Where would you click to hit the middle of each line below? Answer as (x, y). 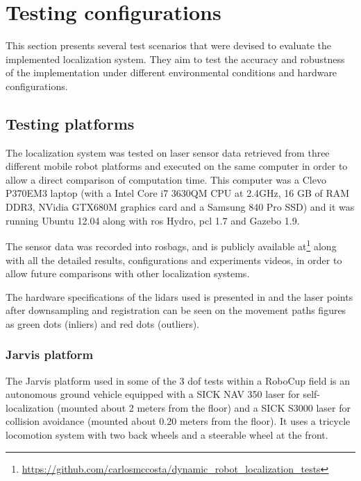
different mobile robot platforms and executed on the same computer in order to (177, 166)
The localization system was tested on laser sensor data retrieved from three (168, 152)
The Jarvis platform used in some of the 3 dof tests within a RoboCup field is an (178, 380)
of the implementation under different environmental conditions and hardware (171, 72)
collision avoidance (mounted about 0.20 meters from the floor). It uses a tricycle (178, 421)
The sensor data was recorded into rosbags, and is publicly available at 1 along (171, 245)
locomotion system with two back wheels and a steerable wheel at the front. (167, 435)
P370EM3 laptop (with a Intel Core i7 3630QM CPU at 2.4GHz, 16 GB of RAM (178, 193)
